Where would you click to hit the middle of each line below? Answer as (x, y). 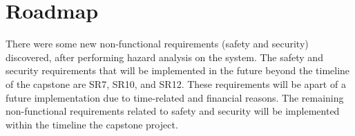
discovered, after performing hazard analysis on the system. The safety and (164, 57)
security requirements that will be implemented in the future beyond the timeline (178, 70)
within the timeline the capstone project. (92, 124)
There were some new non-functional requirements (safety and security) (157, 44)
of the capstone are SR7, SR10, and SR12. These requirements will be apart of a (176, 83)
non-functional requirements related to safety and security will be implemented (173, 111)
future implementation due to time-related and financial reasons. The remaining (175, 97)
